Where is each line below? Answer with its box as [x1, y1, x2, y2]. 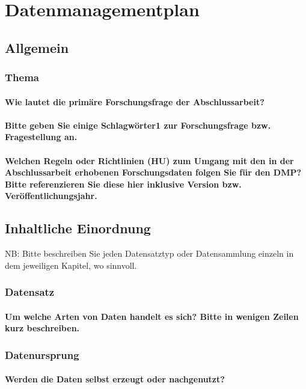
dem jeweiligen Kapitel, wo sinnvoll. [5, 259, 137, 271]
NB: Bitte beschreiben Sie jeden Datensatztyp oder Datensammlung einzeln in [5, 247, 294, 260]
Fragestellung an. [5, 130, 78, 143]
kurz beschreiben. [5, 322, 80, 334]
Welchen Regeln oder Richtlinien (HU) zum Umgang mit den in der [5, 154, 294, 167]
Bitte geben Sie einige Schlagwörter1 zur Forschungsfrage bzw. [5, 118, 271, 131]
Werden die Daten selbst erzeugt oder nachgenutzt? [5, 373, 225, 385]
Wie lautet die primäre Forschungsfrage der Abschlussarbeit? [5, 95, 265, 108]
